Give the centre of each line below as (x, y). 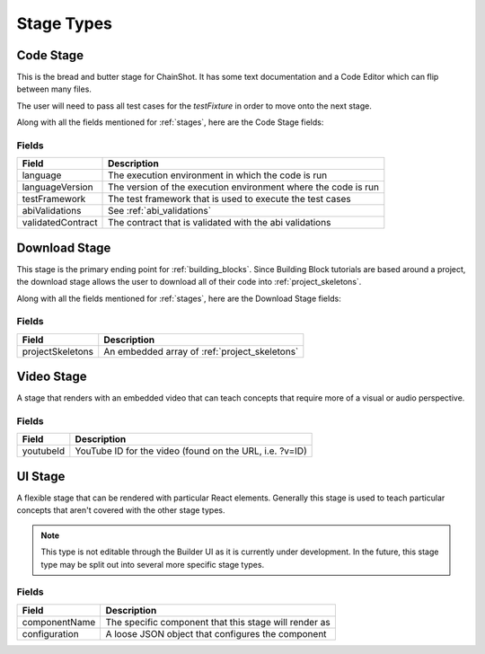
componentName (59, 622)
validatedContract (60, 223)
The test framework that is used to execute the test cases (230, 199)
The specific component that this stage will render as (218, 622)
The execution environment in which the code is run (218, 175)
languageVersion (57, 187)
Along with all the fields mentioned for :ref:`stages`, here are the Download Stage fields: (179, 298)
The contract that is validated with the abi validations (220, 223)
